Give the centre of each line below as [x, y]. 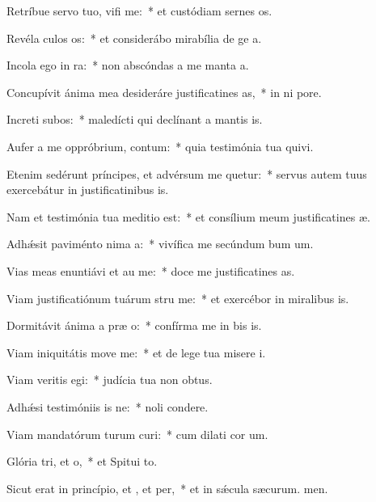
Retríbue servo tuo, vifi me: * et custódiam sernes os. [139, 11]
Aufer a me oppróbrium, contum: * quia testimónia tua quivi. [160, 146]
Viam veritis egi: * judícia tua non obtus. [110, 380]
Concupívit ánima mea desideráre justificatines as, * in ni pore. [164, 92]
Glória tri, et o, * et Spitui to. [82, 461]
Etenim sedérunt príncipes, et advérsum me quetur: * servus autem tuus [187, 173]
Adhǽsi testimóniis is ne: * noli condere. [108, 406]
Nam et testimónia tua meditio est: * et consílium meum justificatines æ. [188, 216]
